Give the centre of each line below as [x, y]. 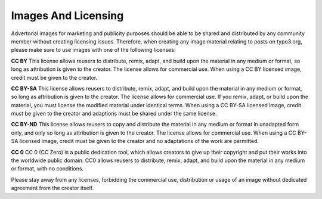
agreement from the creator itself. [52, 188]
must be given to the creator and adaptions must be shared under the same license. [114, 114]
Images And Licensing [67, 15]
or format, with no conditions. [47, 169]
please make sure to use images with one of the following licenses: [93, 50]
